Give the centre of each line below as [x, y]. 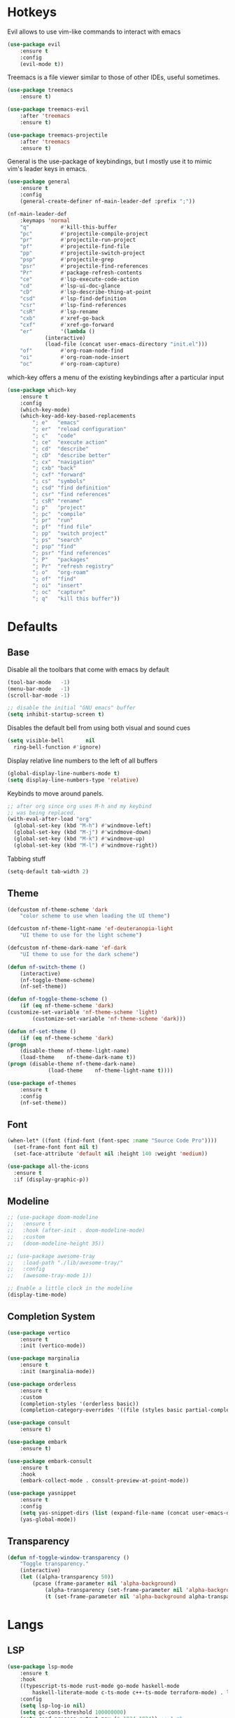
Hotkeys [32, 12]
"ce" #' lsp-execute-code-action [79, 279]
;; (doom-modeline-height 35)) [56, 1243]
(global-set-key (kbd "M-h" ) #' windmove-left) [83, 826]
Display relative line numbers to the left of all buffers [83, 761]
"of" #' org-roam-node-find [72, 351]
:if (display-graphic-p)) [51, 1179]
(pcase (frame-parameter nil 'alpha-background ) [105, 1583]
